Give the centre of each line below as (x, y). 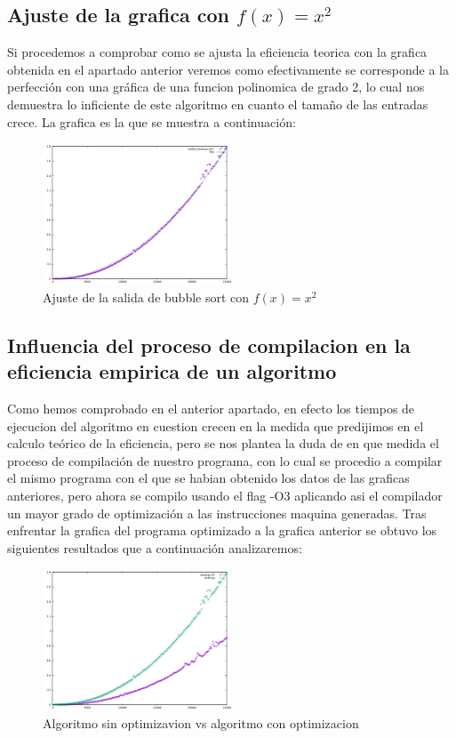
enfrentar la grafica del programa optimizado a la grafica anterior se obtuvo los (222, 530)
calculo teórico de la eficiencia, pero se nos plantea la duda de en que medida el (223, 443)
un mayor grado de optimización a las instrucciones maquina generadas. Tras (217, 513)
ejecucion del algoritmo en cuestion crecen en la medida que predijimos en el (216, 425)
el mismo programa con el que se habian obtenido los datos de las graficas (208, 478)
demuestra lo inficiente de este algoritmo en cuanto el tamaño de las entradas (218, 104)
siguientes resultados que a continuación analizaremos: (155, 547)
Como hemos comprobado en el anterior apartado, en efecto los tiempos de (211, 408)
